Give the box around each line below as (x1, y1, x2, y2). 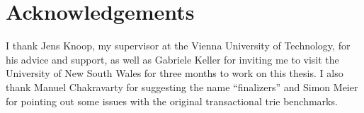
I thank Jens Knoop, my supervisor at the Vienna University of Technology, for (6, 38, 351, 53)
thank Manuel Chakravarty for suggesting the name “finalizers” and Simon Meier (6, 79, 358, 94)
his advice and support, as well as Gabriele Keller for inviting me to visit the (6, 52, 339, 66)
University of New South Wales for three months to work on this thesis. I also (6, 66, 343, 81)
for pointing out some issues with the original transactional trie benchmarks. (6, 93, 338, 108)
